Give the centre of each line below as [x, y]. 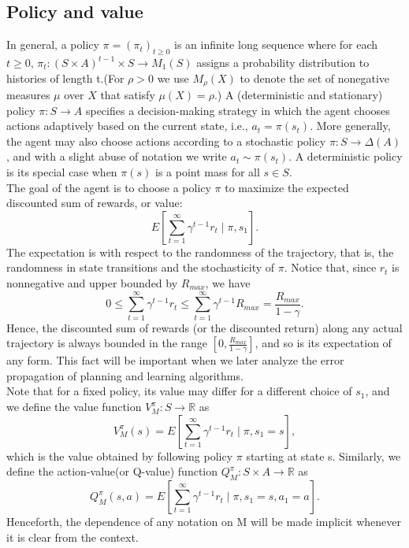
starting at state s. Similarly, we [323, 455]
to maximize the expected [287, 187]
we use [173, 78]
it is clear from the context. [73, 537]
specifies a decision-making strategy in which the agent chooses [238, 110]
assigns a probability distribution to [283, 62]
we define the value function [74, 407]
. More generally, [350, 126]
